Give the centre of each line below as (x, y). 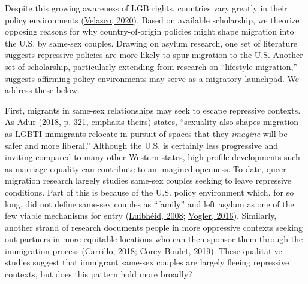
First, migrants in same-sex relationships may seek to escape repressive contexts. (153, 110)
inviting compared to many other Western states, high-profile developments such (153, 157)
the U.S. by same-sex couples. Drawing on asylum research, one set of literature (151, 43)
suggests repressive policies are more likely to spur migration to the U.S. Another (154, 55)
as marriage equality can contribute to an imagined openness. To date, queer (146, 168)
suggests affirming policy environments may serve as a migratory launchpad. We (152, 78)
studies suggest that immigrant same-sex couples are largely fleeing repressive (147, 262)
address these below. (42, 90)
